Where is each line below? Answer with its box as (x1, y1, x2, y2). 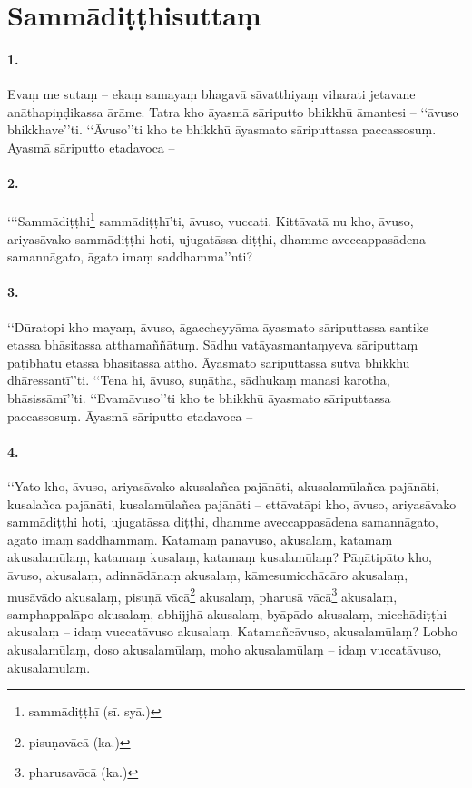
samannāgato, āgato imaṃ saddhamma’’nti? (7, 247, 253, 266)
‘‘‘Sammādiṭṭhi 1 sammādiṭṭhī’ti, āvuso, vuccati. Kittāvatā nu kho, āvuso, (7, 209, 414, 230)
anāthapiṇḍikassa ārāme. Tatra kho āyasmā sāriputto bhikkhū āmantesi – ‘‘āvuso (7, 102, 459, 121)
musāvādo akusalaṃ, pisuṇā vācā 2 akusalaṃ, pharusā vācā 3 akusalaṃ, (7, 584, 398, 606)
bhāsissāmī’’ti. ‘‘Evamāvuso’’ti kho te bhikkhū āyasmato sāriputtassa (7, 388, 391, 407)
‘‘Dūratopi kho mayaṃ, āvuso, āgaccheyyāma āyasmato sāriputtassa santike (7, 317, 428, 336)
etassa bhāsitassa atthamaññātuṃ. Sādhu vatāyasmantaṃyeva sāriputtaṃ (7, 335, 418, 354)
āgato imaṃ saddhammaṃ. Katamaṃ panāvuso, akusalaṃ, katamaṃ (7, 529, 393, 548)
